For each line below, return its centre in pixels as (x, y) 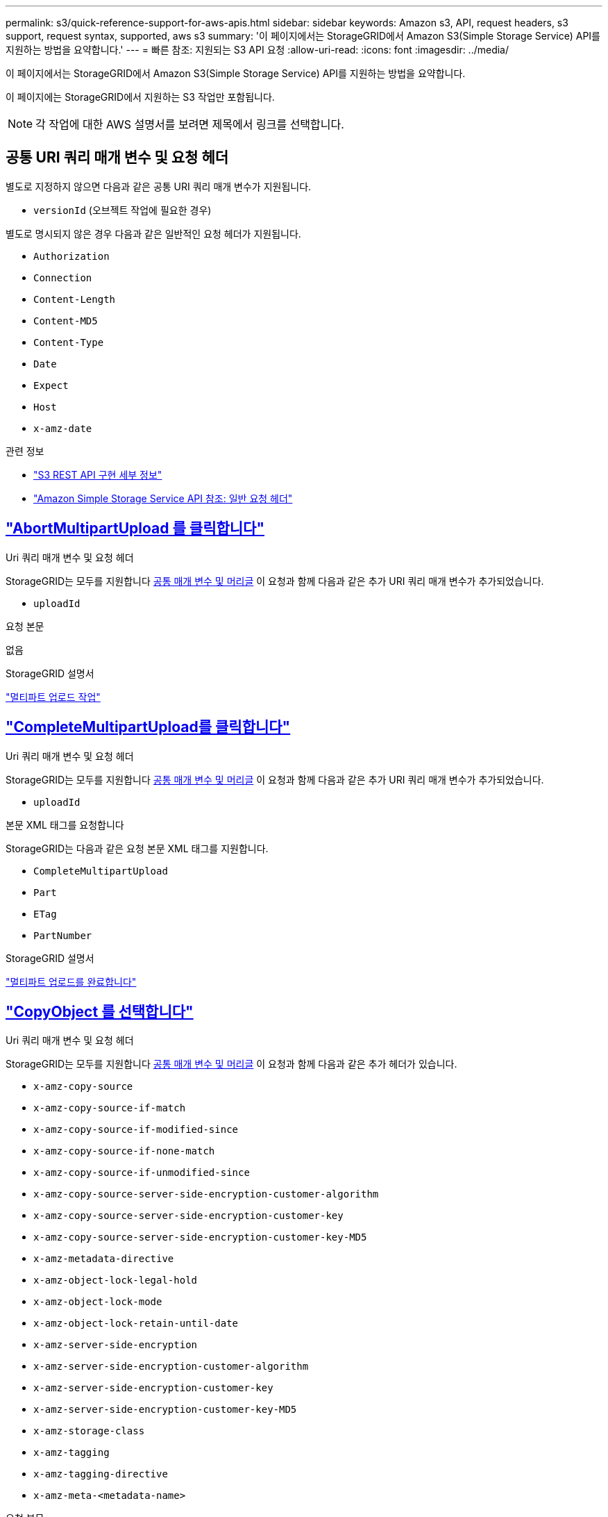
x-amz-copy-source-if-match (110, 1108)
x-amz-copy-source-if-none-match (124, 1151)
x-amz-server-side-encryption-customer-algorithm (171, 1367)
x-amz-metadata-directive (104, 1259)
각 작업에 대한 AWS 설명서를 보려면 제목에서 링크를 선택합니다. (190, 124)
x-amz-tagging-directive (101, 1474)
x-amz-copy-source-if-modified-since (136, 1130)
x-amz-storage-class (89, 1431)
